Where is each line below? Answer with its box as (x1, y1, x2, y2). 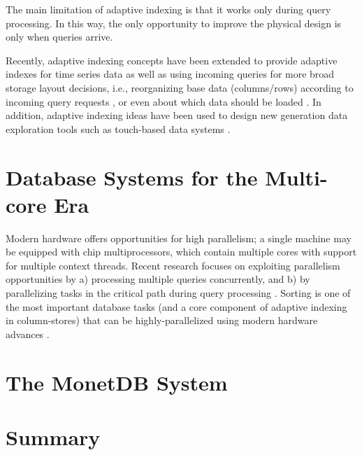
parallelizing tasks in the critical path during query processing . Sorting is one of (6, 286, 351, 300)
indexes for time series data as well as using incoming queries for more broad (6, 66, 335, 81)
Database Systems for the (6, 162, 258, 191)
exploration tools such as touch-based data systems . (6, 121, 231, 136)
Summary (6, 422, 101, 451)
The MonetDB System (6, 367, 228, 396)
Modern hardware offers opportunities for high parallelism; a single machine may (6, 230, 352, 245)
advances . (6, 326, 50, 341)
